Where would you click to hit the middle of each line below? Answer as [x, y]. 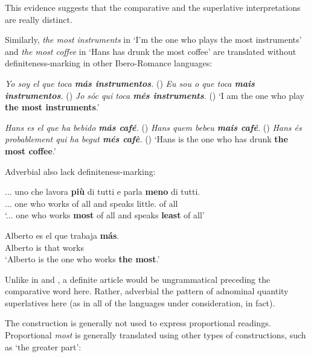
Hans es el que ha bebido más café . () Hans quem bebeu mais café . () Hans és [153, 127]
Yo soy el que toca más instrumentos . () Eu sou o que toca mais [130, 83]
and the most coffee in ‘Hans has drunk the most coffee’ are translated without [151, 51]
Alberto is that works [44, 247]
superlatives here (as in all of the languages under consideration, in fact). [140, 302]
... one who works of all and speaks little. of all [91, 203]
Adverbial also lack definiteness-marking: [80, 171]
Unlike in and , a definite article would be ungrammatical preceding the [138, 279]
